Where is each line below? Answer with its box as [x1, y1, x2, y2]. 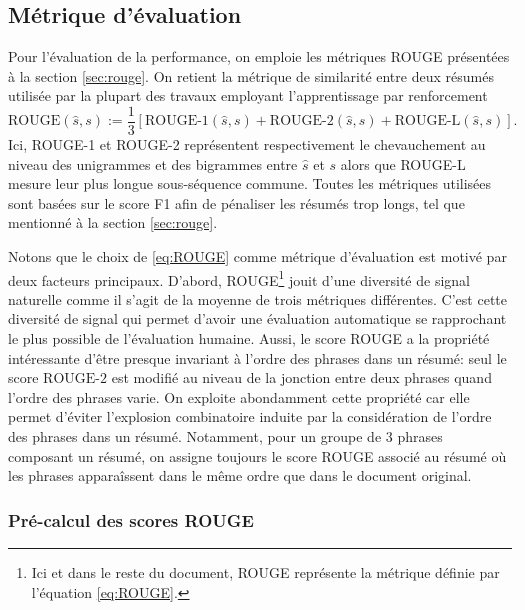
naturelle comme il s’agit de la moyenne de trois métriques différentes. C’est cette [8, 288, 507, 309]
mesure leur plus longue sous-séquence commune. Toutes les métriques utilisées [8, 173, 492, 194]
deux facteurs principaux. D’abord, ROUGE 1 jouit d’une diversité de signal [8, 266, 470, 290]
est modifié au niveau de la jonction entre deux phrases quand [111, 367, 492, 388]
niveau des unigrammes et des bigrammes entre [8, 153, 298, 174]
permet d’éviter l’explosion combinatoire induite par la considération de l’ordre [8, 406, 492, 427]
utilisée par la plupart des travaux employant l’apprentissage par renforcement [8, 85, 488, 106]
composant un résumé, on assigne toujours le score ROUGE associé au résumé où [8, 445, 507, 466]
